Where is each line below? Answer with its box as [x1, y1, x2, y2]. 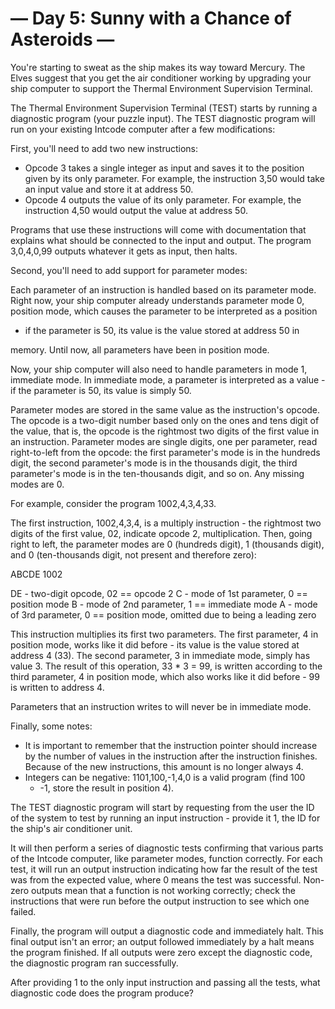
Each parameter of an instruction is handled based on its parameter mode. [10, 283, 317, 296]
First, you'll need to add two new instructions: [10, 142, 199, 154]
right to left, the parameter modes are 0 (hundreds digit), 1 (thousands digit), [10, 538, 325, 550]
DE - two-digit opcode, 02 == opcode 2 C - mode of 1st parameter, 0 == [10, 587, 308, 599]
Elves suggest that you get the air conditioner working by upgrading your [10, 72, 312, 84]
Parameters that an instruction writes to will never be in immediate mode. [10, 700, 312, 712]
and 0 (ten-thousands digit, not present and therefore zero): [10, 548, 257, 561]
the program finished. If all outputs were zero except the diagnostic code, [10, 946, 313, 958]
